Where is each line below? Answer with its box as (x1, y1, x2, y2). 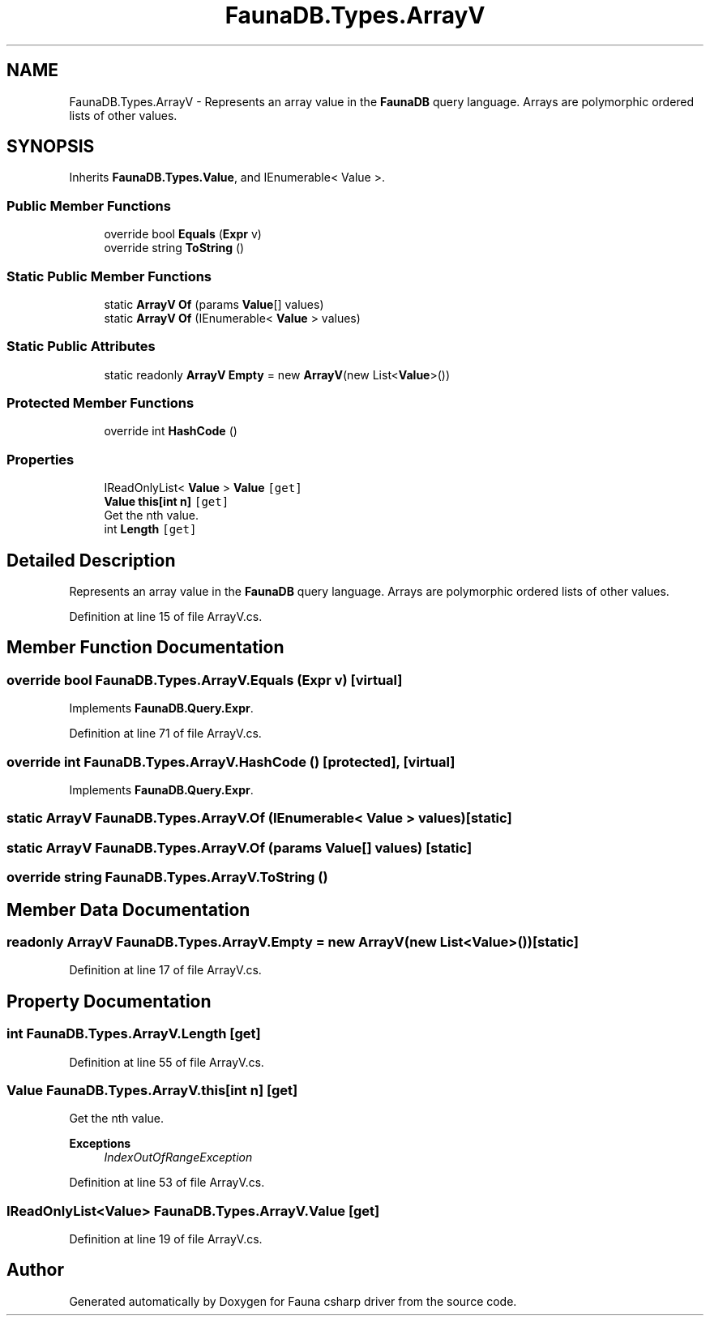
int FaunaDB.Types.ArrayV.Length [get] (6, 1025, 261, 1042)
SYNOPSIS (6, 136, 95, 157)
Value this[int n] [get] (104, 494, 229, 509)
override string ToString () (104, 241, 245, 255)
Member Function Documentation (6, 637, 284, 658)
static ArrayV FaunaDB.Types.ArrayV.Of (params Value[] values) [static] (6, 839, 473, 856)
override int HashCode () (104, 424, 237, 439)
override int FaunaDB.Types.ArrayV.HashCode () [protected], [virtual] (6, 753, 456, 770)
